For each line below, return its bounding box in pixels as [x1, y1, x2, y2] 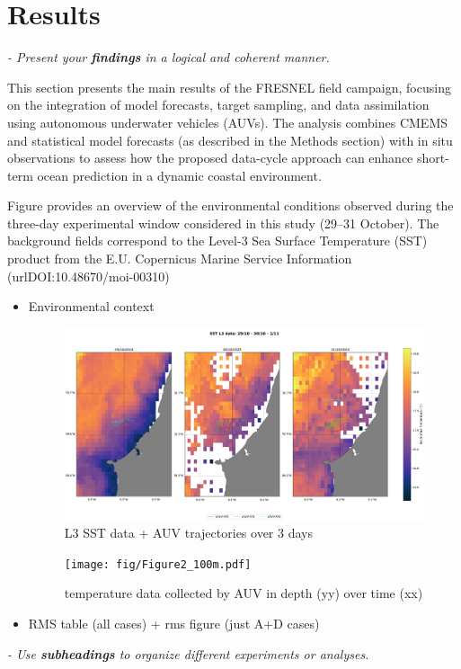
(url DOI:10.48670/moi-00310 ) [7, 266, 170, 285]
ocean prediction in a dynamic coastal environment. [37, 165, 322, 184]
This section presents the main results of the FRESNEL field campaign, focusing [7, 77, 451, 96]
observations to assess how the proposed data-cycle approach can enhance [7, 148, 413, 167]
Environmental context [28, 297, 155, 316]
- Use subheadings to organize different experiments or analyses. [7, 644, 369, 663]
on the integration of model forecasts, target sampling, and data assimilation [7, 95, 430, 114]
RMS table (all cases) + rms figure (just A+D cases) [28, 614, 320, 633]
